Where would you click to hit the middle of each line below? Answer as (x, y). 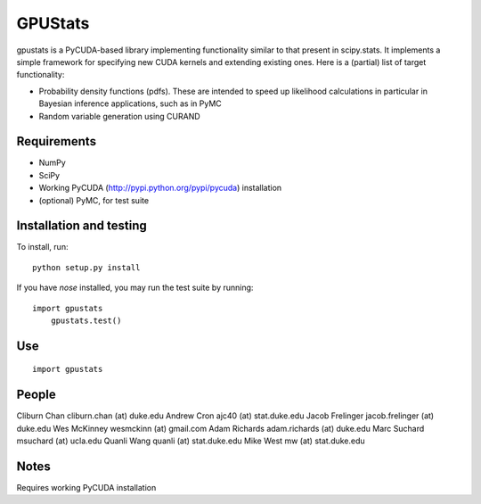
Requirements (57, 141)
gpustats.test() (86, 321)
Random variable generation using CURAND (119, 116)
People (37, 395)
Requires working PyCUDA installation (86, 488)
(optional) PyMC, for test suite (94, 200)
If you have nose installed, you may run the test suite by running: (135, 288)
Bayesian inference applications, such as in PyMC (130, 103)
